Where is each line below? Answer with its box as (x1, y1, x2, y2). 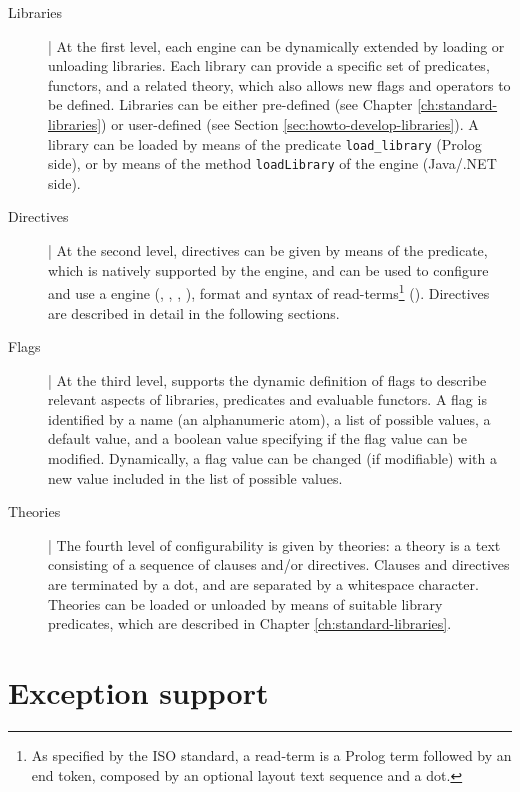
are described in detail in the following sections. (48, 302, 340, 323)
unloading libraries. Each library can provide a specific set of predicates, (48, 55, 490, 76)
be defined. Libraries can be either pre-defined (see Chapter (48, 94, 413, 115)
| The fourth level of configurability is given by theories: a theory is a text (48, 534, 501, 555)
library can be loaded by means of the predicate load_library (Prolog (48, 133, 482, 154)
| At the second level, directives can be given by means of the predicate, (48, 240, 488, 261)
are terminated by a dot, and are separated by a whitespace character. (48, 574, 479, 595)
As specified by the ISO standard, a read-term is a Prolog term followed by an (31, 744, 512, 765)
